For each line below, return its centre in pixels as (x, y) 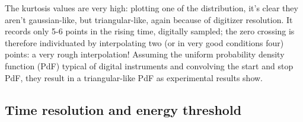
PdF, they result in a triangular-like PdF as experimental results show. (134, 77)
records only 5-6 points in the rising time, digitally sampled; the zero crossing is (150, 31)
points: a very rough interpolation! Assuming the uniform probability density (145, 54)
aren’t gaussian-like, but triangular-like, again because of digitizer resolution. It (149, 19)
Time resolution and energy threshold (123, 109)
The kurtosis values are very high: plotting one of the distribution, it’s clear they (151, 8)
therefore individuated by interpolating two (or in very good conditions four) (144, 42)
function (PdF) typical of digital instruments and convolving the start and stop (149, 65)
